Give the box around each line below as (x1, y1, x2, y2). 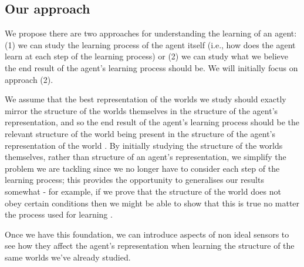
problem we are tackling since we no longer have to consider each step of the (5, 162, 280, 174)
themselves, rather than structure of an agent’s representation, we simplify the (5, 151, 286, 163)
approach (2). (5, 73, 53, 85)
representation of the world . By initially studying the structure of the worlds (5, 139, 283, 151)
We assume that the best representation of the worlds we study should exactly (5, 93, 286, 105)
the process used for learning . (5, 208, 113, 221)
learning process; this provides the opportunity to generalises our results (5, 173, 264, 186)
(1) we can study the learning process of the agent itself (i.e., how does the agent (5, 38, 296, 51)
